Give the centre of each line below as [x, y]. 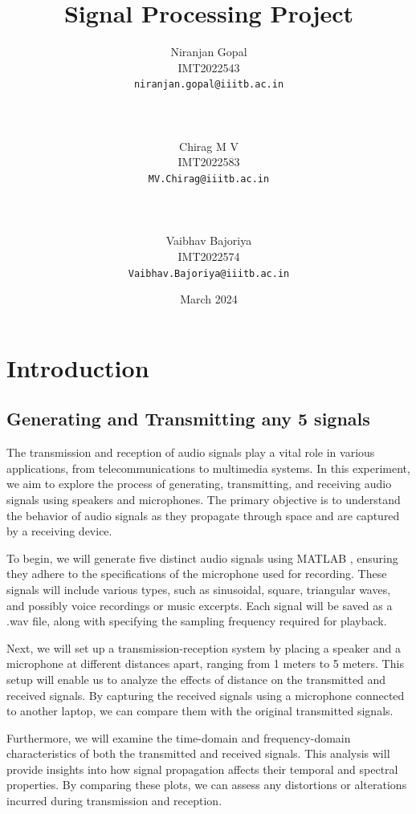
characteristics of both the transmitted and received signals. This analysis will [198, 753]
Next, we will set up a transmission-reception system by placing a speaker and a [204, 647]
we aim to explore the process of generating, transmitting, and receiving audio [199, 484]
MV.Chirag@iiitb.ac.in [209, 179]
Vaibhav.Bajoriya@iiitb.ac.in [209, 273]
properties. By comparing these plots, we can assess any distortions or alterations [207, 785]
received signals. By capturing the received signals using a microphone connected [206, 695]
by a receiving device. [59, 531]
